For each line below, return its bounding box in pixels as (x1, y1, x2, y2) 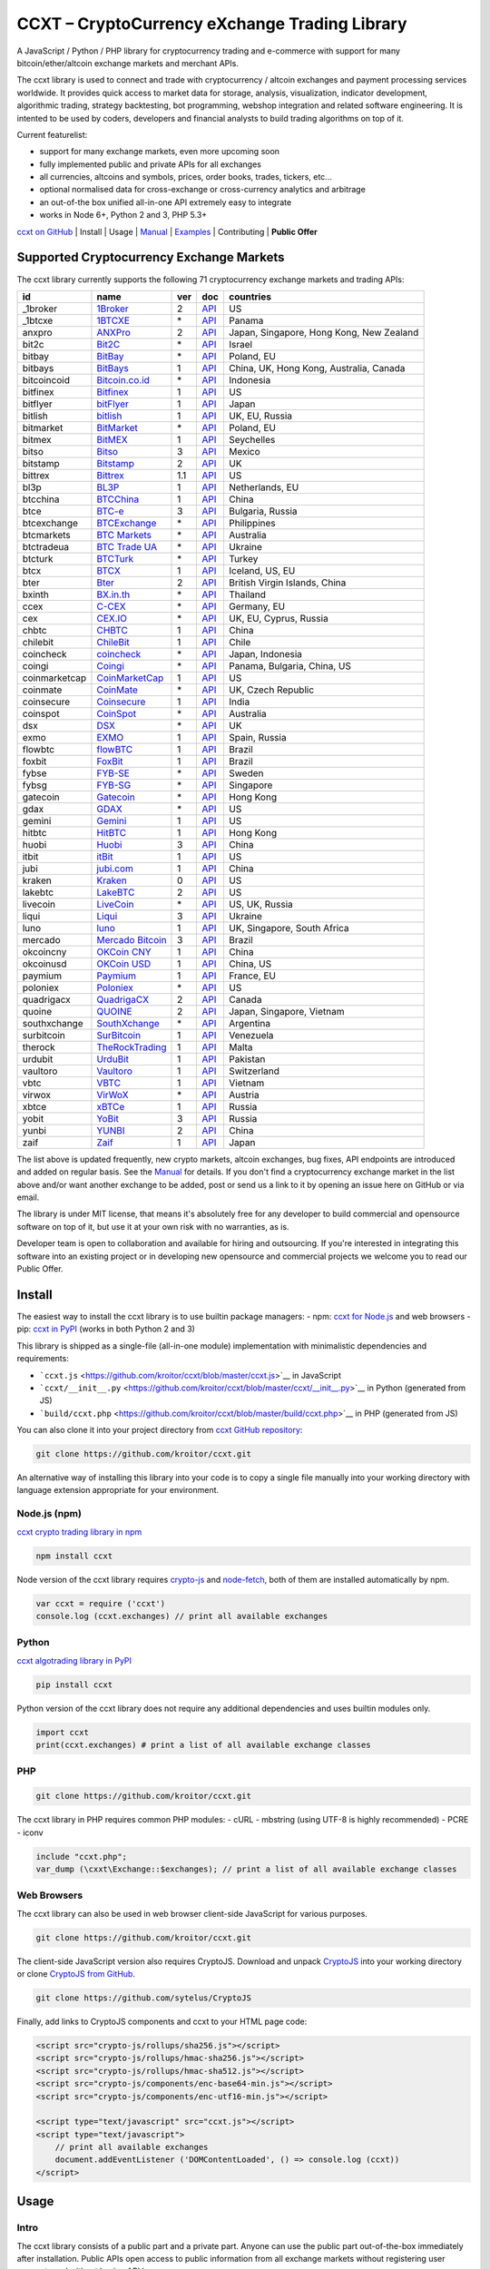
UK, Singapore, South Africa (228, 921, 349, 934)
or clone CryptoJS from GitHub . (16, 1968, 136, 1979)
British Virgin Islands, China (228, 576, 347, 589)
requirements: (16, 1353, 70, 1364)
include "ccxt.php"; (35, 1852, 127, 1861)
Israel (228, 338, 253, 350)
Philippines (228, 516, 276, 529)
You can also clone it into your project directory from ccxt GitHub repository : (16, 1425, 303, 1436)
